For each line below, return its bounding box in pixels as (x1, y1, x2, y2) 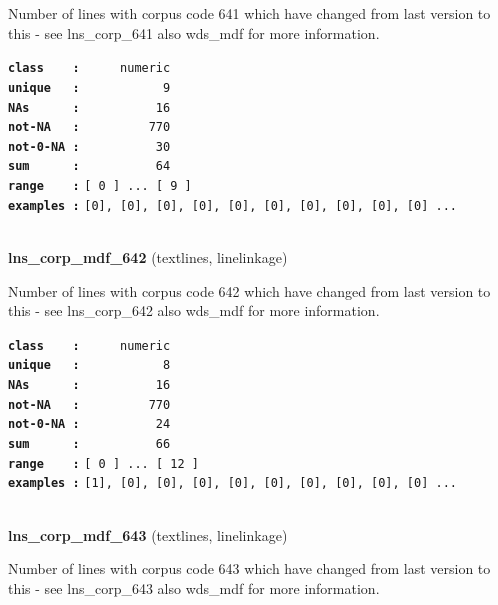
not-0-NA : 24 (8, 417, 171, 432)
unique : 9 (8, 80, 171, 95)
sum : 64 (8, 159, 171, 174)
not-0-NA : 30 (8, 139, 171, 154)
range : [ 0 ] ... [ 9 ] (8, 179, 192, 194)
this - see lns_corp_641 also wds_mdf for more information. (8, 22, 380, 43)
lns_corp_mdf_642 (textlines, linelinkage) (8, 247, 288, 268)
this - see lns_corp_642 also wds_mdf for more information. (8, 300, 380, 321)
